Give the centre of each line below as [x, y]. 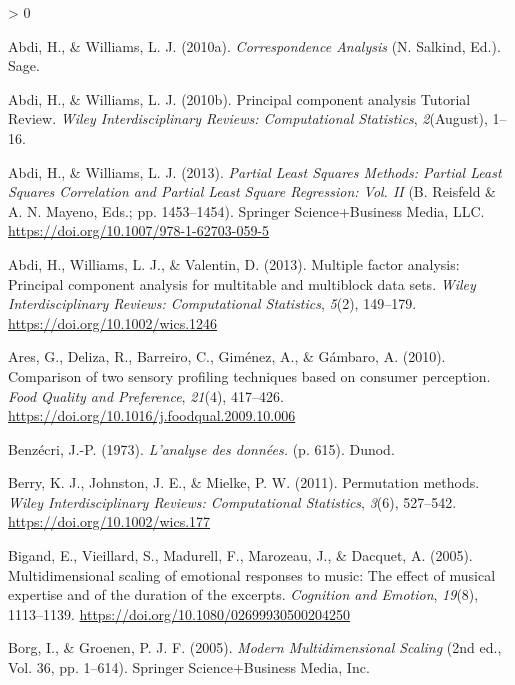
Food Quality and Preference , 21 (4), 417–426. [146, 395]
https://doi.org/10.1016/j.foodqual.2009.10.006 [152, 415]
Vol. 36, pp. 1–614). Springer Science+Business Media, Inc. [189, 667]
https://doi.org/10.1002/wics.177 [109, 521]
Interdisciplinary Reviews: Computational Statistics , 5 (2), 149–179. [212, 303]
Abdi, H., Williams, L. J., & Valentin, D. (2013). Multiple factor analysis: [234, 263]
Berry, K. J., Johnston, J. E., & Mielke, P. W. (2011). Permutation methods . [244, 482]
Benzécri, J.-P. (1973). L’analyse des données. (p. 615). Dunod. [201, 448]
